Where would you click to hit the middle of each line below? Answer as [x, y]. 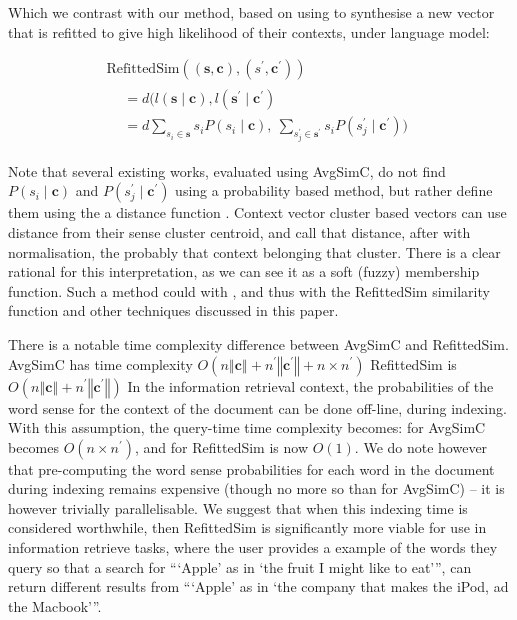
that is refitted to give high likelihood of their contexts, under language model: [249, 31]
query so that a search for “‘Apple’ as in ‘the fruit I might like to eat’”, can [240, 566]
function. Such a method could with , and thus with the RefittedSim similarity [249, 290]
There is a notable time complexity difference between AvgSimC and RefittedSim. [258, 343]
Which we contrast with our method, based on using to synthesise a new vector [251, 12]
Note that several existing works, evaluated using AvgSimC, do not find [227, 170]
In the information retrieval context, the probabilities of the [310, 385]
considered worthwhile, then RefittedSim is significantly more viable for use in [247, 527]
